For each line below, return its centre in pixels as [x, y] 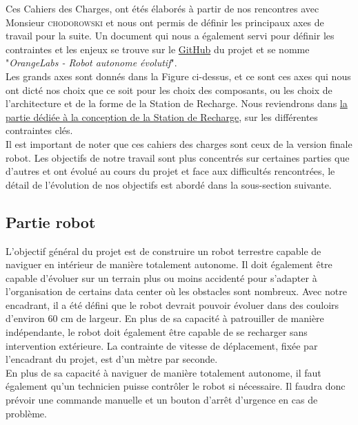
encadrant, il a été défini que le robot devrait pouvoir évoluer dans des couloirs [172, 304]
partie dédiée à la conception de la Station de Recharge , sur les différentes [162, 116]
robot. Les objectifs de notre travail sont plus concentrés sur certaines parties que [178, 157]
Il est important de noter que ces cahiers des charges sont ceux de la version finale [179, 143]
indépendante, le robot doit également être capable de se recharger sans [157, 332]
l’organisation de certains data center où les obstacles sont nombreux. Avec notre [176, 291]
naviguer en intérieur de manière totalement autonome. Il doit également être [169, 264]
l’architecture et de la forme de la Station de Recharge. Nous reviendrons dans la [177, 103]
